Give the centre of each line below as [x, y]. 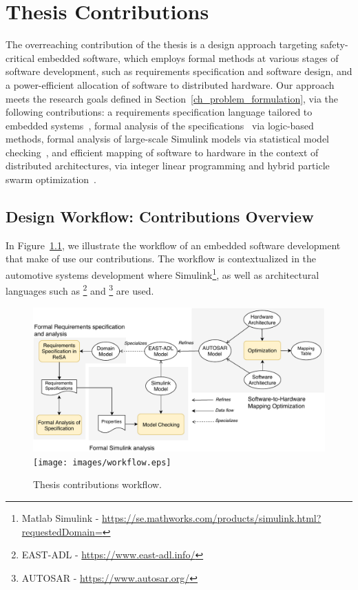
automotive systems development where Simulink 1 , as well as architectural [162, 274]
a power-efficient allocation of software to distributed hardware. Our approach [170, 84]
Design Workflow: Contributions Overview [160, 217]
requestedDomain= [62, 531]
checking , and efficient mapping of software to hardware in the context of [162, 152]
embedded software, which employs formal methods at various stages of [188, 57]
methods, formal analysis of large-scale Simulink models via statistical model [167, 139]
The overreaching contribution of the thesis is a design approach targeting [161, 44]
